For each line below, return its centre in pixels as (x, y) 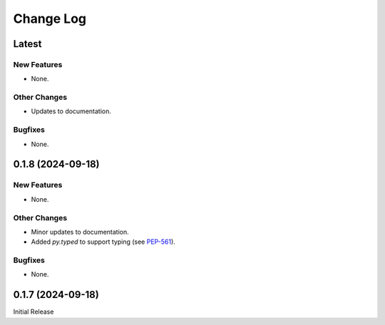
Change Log (50, 19)
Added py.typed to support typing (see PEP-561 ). (103, 242)
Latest (27, 44)
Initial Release (34, 312)
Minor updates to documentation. (80, 232)
